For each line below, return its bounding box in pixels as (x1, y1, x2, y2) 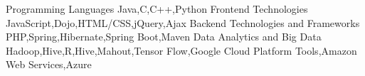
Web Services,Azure (6, 57, 92, 72)
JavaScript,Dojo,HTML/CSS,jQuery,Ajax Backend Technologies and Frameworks (6, 15, 360, 30)
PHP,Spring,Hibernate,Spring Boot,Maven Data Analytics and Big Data (6, 29, 322, 44)
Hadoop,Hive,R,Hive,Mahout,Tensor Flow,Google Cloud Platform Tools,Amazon (6, 43, 357, 58)
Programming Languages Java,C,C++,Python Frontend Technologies (6, 1, 308, 16)
